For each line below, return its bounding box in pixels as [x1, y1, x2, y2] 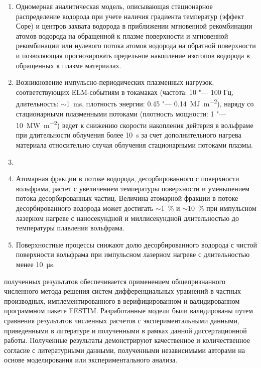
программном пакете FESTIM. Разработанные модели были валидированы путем [4, 305, 253, 316]
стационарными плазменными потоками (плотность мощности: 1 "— [16, 108, 226, 118]
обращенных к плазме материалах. [16, 60, 121, 70]
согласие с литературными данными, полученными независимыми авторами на [4, 344, 245, 355]
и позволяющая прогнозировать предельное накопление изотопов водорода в [16, 50, 250, 60]
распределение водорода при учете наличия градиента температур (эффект [16, 11, 244, 21]
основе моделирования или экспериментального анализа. [4, 354, 178, 365]
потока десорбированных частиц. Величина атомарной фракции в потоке [16, 193, 238, 203]
